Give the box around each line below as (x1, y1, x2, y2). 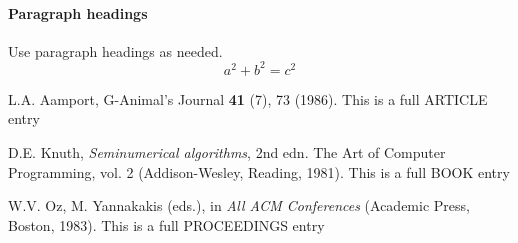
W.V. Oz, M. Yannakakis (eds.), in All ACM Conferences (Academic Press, (8, 195, 470, 216)
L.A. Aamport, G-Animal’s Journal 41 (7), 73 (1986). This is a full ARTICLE (8, 88, 488, 109)
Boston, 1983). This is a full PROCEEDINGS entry (8, 214, 325, 235)
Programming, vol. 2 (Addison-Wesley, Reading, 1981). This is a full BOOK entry (8, 161, 510, 182)
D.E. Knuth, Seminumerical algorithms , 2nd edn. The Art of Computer (8, 142, 446, 163)
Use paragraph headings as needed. (8, 40, 223, 61)
